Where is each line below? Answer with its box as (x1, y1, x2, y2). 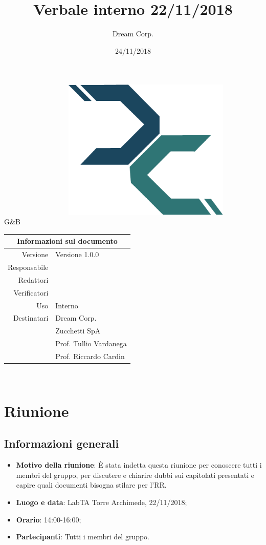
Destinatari (13, 312, 49, 323)
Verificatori (13, 287, 49, 298)
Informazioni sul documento (17, 236, 118, 246)
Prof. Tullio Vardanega (55, 338, 127, 349)
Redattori (18, 274, 49, 285)
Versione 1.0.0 (55, 249, 99, 260)
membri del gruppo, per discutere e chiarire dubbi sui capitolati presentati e (16, 469, 255, 480)
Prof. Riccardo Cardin (55, 350, 125, 361)
